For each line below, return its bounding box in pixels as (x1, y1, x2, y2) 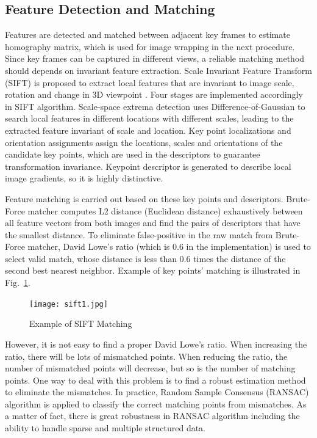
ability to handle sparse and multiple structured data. (5, 422, 205, 434)
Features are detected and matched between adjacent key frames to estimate (5, 28, 290, 41)
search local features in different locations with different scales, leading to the (5, 112, 294, 125)
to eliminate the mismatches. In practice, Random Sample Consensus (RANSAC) (5, 385, 309, 398)
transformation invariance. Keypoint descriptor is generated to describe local (5, 159, 291, 172)
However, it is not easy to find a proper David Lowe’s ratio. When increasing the (5, 337, 307, 350)
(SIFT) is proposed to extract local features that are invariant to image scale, (5, 76, 294, 89)
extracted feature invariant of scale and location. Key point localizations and (5, 123, 291, 136)
